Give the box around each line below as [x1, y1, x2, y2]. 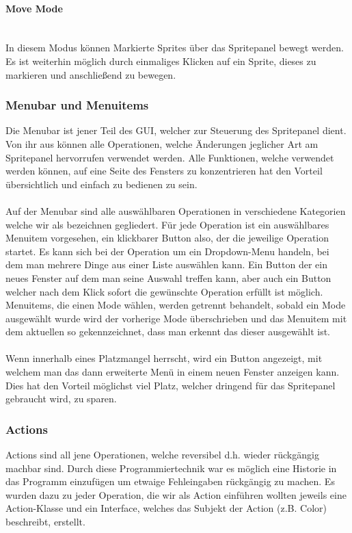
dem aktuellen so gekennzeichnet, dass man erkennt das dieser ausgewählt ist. [5, 324, 331, 339]
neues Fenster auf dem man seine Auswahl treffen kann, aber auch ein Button [5, 270, 331, 285]
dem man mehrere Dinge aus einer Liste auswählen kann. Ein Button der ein [5, 257, 327, 272]
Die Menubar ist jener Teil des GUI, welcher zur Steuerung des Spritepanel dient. [5, 123, 347, 138]
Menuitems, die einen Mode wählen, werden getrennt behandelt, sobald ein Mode [5, 298, 346, 312]
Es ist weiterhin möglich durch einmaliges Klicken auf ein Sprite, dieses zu [5, 53, 316, 68]
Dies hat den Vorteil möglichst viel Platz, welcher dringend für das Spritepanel [5, 378, 336, 392]
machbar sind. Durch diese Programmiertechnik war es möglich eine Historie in [5, 460, 337, 475]
